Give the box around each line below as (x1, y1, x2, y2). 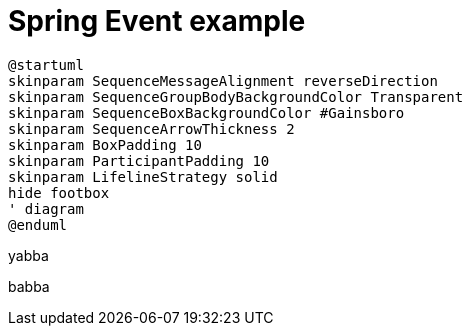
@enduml (8, 216, 68, 233)
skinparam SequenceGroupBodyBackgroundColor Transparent (8, 88, 464, 105)
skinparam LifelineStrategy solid (8, 168, 278, 185)
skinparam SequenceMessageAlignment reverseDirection (8, 72, 438, 89)
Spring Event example (8, 4, 306, 38)
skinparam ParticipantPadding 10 (8, 152, 270, 169)
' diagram (8, 200, 84, 217)
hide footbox (8, 184, 110, 201)
